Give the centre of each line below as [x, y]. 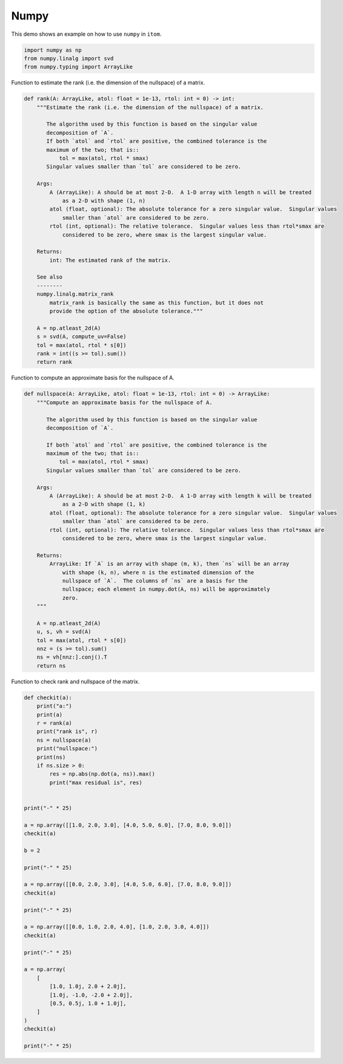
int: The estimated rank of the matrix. [110, 260]
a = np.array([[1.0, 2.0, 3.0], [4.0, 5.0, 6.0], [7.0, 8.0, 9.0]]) [128, 825]
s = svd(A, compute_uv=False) [82, 337]
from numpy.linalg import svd [69, 58]
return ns [51, 666]
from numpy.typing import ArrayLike [78, 67]
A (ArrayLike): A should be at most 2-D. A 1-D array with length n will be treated [181, 192]
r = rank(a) [55, 723]
